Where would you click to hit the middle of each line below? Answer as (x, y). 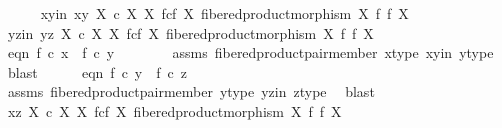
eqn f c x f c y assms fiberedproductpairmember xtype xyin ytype (250, 52)
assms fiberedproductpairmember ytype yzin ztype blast (191, 91)
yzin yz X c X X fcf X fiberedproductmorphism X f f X (190, 32)
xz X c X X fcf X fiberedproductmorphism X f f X (174, 110)
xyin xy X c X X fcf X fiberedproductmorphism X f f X (224, 13)
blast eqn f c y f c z (97, 71)
